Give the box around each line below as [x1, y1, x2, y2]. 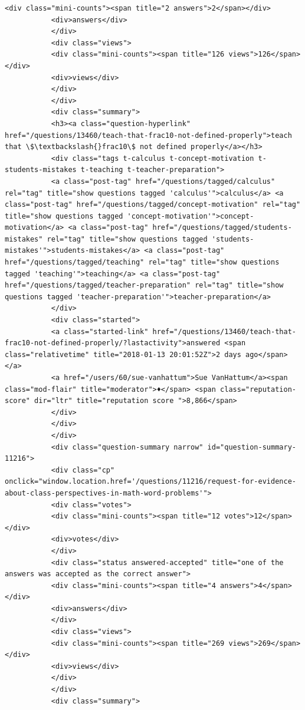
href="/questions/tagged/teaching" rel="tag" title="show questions [5, 258, 280, 267]
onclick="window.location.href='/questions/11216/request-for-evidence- [5, 477, 296, 486]
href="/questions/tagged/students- [152, 223, 292, 232]
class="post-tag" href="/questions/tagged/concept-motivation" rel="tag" [5, 200, 301, 209]
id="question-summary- [207, 442, 296, 451]
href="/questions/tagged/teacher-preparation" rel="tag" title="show [5, 281, 284, 290]
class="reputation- [220, 385, 296, 394]
